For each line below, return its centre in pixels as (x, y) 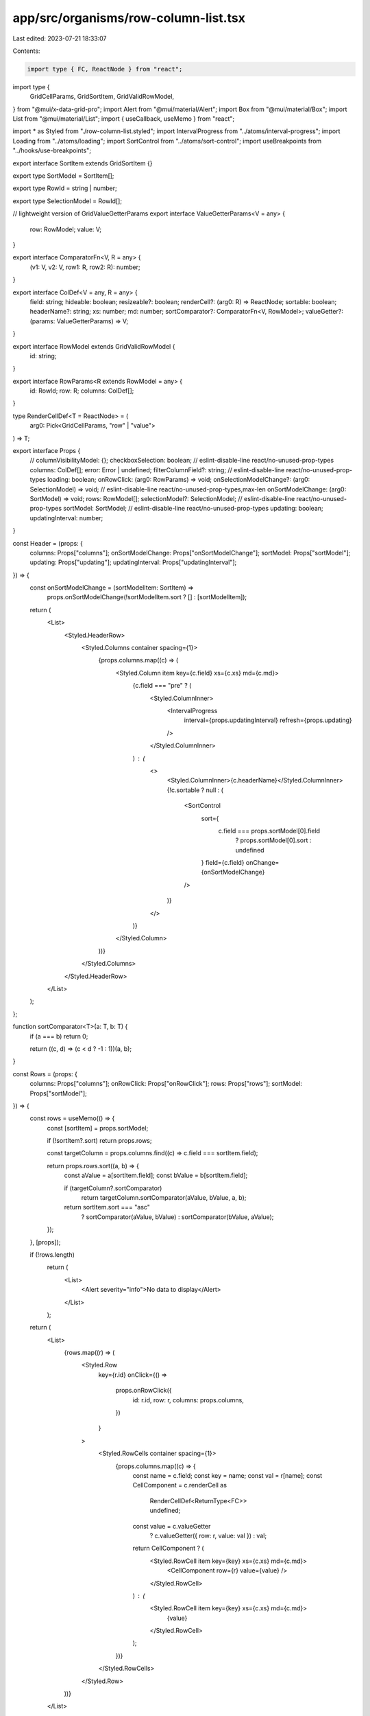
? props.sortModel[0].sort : (273, 840)
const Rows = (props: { (45, 1074)
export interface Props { (47, 451)
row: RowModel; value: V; (66, 229)
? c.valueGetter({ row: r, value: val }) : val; (208, 1535)
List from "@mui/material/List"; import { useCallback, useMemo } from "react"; (124, 119)
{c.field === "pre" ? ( (162, 686)
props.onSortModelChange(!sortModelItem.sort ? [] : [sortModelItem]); (147, 597)
